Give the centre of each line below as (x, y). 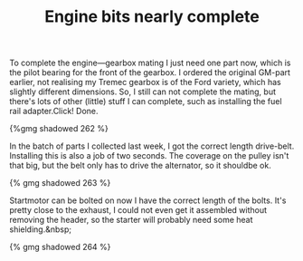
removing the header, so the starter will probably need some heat (131, 220)
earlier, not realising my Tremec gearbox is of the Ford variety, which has (146, 82)
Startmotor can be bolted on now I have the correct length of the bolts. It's (148, 200)
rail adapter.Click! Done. (54, 111)
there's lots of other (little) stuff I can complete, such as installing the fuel (146, 101)
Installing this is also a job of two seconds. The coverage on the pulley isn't (149, 156)
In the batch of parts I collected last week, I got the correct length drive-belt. (152, 146)
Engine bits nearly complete (152, 17)
